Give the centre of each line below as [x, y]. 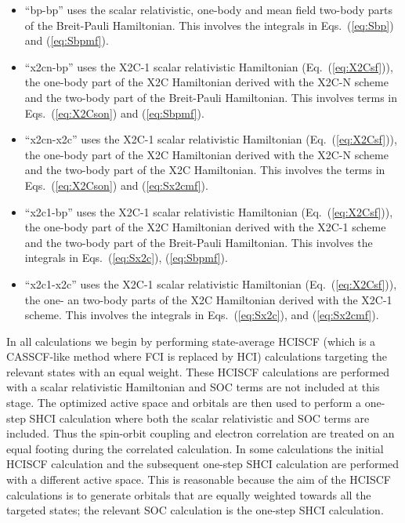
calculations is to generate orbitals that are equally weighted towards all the [189, 494]
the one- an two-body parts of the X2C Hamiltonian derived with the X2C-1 [208, 299]
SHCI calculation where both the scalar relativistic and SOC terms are [199, 418]
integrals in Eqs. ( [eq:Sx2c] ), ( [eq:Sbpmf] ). [126, 258]
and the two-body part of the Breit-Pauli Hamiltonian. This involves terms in [211, 97]
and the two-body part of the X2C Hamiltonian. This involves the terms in [205, 170]
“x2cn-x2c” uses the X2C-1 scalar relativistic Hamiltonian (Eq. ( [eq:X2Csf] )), [211, 139]
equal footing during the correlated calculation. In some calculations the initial [195, 448]
